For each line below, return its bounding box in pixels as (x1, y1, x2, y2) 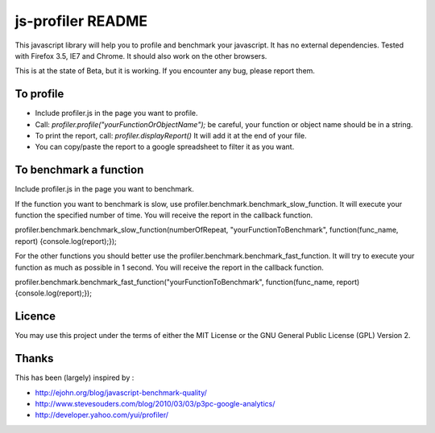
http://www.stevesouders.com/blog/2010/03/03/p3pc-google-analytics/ (35, 399, 275, 409)
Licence (14, 310, 56, 324)
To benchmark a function (14, 163, 144, 177)
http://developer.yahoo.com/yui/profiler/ (35, 410, 169, 420)
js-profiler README (14, 12, 148, 30)
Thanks (14, 352, 54, 365)
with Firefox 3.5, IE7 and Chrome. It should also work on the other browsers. (14, 51, 267, 60)
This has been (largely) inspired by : (14, 373, 135, 382)
